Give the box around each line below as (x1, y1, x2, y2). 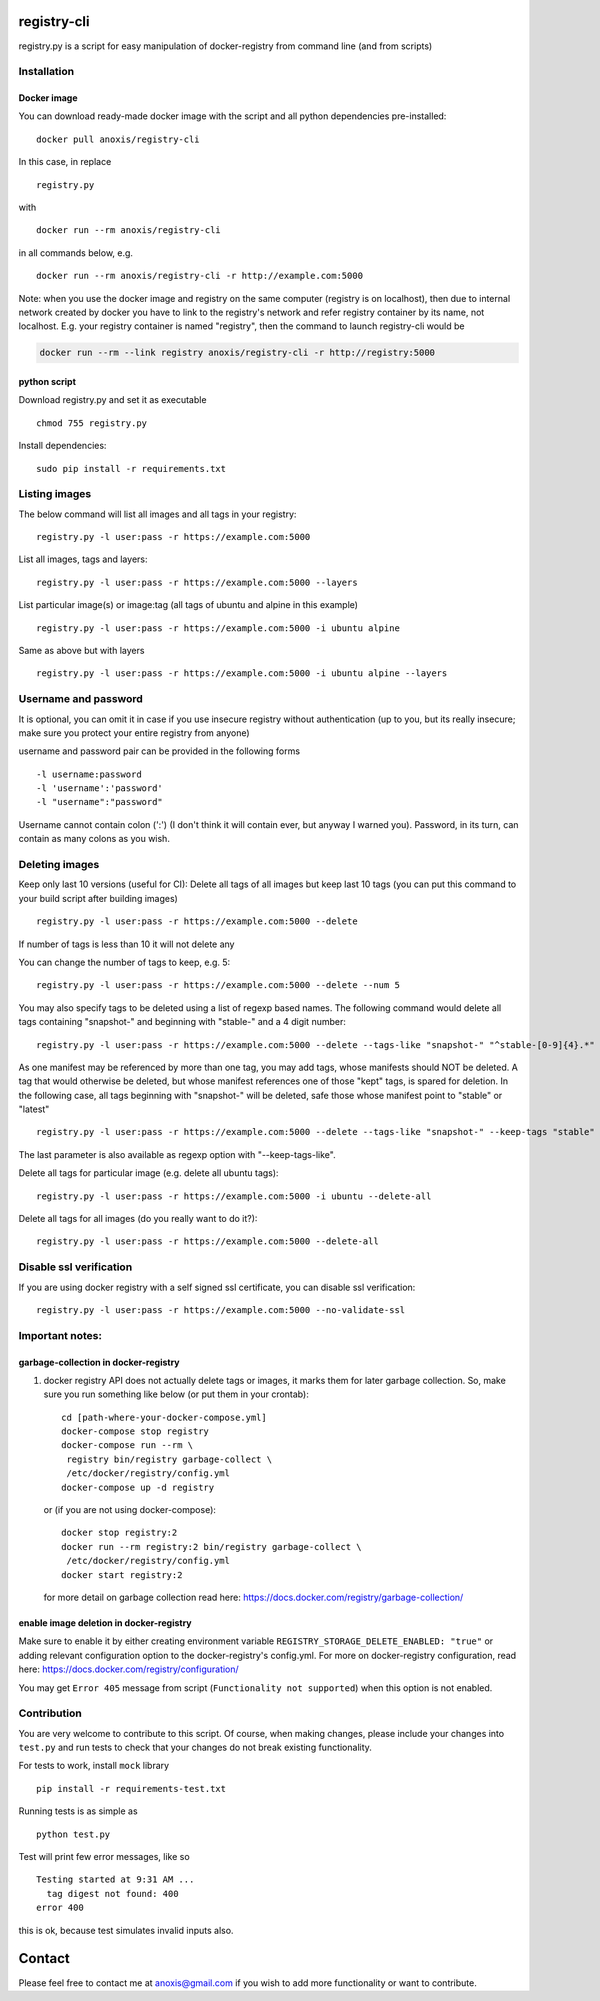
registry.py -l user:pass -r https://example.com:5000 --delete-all (36, 1236, 379, 1247)
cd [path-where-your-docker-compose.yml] (61, 1411, 267, 1423)
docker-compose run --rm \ (61, 1440, 194, 1451)
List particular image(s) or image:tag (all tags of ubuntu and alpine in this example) (18, 599, 359, 611)
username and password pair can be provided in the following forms (18, 745, 300, 757)
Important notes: (18, 1328, 102, 1342)
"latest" (18, 1103, 50, 1115)
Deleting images (18, 858, 100, 872)
